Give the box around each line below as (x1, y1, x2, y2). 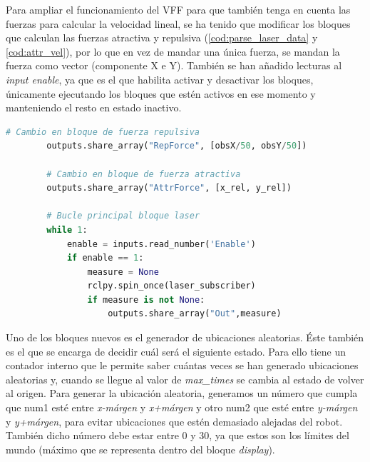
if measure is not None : (87, 294, 205, 305)
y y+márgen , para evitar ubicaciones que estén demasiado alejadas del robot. (6, 413, 343, 428)
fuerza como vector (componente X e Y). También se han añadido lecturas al (6, 58, 342, 73)
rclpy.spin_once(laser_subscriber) (87, 281, 256, 291)
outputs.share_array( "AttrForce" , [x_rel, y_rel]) (46, 183, 292, 194)
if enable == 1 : (66, 253, 144, 263)
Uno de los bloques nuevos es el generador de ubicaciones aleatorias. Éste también (6, 330, 364, 345)
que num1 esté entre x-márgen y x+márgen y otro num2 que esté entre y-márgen (6, 400, 358, 415)
